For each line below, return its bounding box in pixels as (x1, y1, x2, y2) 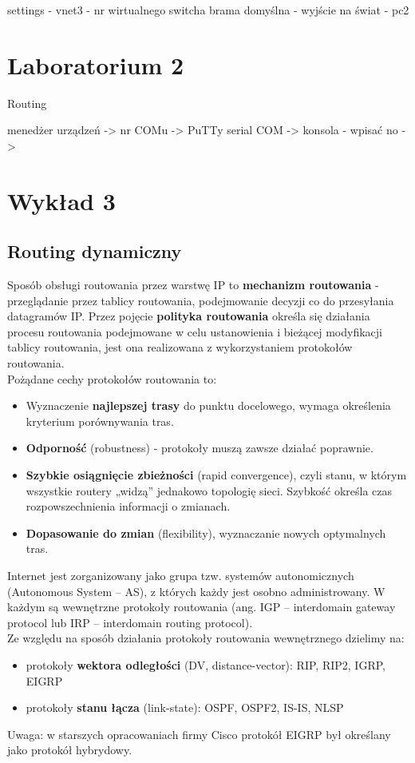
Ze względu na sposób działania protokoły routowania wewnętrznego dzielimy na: (7, 630, 405, 646)
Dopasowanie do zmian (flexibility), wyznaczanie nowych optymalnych (26, 524, 386, 541)
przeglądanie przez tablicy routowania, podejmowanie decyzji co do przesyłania (7, 292, 394, 308)
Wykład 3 (7, 184, 116, 217)
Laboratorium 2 (7, 48, 184, 81)
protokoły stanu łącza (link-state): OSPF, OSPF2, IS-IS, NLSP (26, 699, 344, 716)
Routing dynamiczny (7, 239, 182, 264)
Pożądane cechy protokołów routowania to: (7, 370, 217, 387)
